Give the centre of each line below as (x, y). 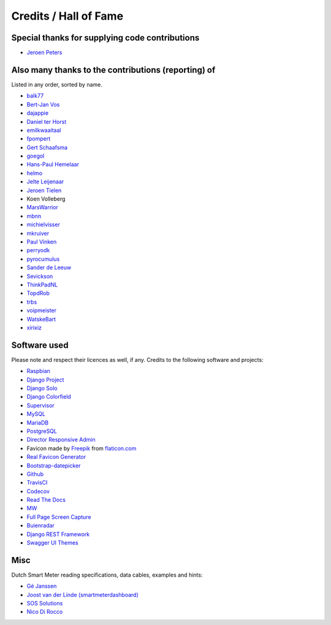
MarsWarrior (42, 207)
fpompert (39, 139)
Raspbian (38, 371)
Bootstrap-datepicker (54, 466)
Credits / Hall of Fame (67, 16)
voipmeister (42, 310)
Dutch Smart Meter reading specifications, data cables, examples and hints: (107, 575)
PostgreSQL (42, 431)
